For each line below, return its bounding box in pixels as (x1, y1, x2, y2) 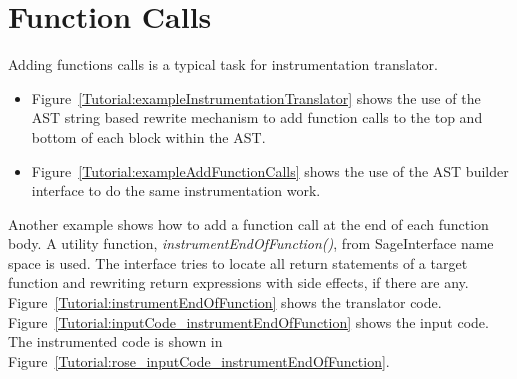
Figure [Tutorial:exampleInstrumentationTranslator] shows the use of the (31, 87, 481, 108)
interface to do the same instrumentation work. (31, 180, 321, 201)
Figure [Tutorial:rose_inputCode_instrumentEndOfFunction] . (8, 350, 390, 371)
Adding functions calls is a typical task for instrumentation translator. (8, 54, 438, 75)
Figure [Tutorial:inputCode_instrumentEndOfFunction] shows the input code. (8, 311, 489, 332)
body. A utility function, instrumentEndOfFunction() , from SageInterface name (8, 233, 494, 254)
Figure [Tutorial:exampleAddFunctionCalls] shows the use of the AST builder (31, 160, 509, 181)
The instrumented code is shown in (8, 331, 223, 352)
